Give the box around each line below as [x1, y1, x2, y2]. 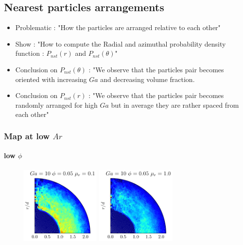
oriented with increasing [15, 74, 87, 84]
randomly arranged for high [15, 99, 98, 110]
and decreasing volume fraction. [100, 74, 195, 84]
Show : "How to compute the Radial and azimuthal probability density [15, 38, 226, 49]
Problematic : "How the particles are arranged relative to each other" [15, 22, 221, 33]
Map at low [4, 130, 50, 142]
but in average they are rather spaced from [111, 99, 239, 110]
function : [15, 48, 44, 58]
